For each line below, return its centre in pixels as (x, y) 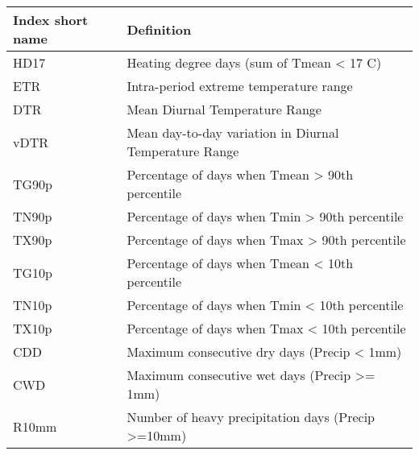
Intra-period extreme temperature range (240, 86)
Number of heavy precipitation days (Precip (251, 417)
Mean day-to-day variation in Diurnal (233, 132)
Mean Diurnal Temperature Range (224, 109)
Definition (159, 29)
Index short (51, 20)
